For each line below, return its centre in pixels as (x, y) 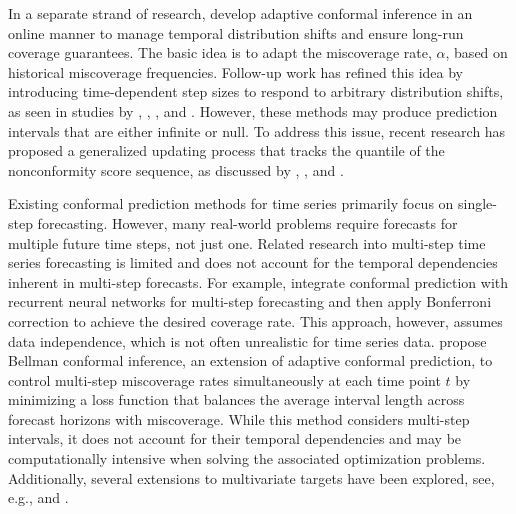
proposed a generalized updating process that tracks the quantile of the (226, 150)
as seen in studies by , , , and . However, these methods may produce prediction (253, 110)
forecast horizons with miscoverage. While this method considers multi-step (239, 418)
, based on (476, 52)
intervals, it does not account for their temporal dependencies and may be (235, 438)
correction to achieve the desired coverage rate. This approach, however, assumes (255, 320)
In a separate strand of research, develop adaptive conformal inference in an (240, 13)
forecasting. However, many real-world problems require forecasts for (247, 222)
